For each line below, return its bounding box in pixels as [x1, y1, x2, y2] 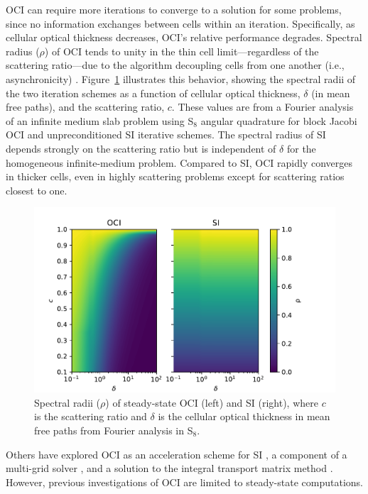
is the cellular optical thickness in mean [158, 409, 330, 424]
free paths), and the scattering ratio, [6, 99, 165, 114]
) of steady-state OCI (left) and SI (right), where [105, 395, 318, 410]
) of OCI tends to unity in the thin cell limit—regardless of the [44, 43, 319, 58]
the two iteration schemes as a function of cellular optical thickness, [6, 85, 301, 100]
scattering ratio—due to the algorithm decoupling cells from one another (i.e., [6, 57, 345, 72]
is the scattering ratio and [34, 409, 147, 424]
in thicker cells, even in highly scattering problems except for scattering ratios [6, 169, 345, 184]
